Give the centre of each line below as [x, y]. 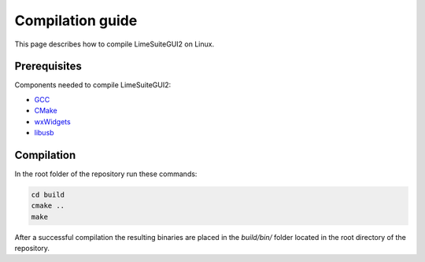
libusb [44, 133]
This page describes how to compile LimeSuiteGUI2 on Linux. [115, 44]
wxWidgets [52, 121]
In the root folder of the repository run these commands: [106, 174]
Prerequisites [48, 66]
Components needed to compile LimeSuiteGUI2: [93, 85]
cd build [48, 194]
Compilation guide [76, 20]
